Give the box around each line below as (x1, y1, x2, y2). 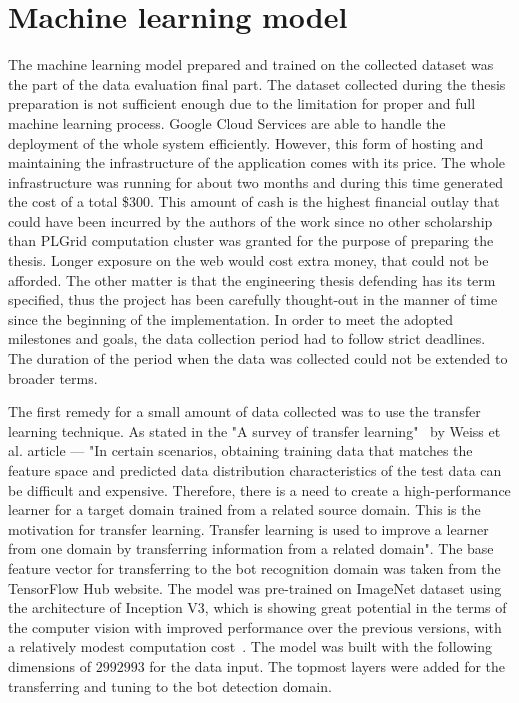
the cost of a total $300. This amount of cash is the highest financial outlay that (8, 191, 500, 212)
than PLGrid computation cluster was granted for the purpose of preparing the (8, 230, 494, 251)
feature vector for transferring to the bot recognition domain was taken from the (8, 557, 501, 578)
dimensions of (8, 655, 91, 676)
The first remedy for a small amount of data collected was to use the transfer (8, 401, 481, 422)
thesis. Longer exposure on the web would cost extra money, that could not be (8, 250, 489, 271)
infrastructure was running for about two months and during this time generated (8, 171, 503, 192)
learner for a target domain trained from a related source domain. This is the (8, 499, 481, 520)
